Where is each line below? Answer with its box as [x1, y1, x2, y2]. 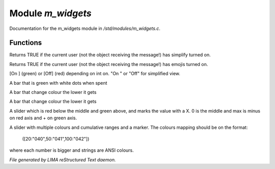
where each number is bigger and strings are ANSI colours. [9, 147, 134, 153]
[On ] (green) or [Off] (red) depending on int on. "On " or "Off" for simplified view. [9, 71, 181, 77]
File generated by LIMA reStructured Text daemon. [9, 156, 116, 162]
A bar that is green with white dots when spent [9, 80, 107, 86]
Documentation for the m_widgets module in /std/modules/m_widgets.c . [9, 25, 160, 31]
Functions [9, 39, 42, 47]
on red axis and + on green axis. [9, 115, 77, 121]
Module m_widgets [9, 8, 92, 19]
